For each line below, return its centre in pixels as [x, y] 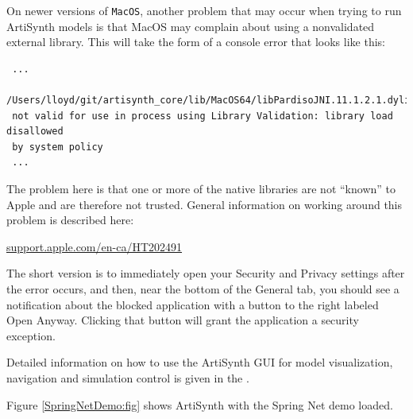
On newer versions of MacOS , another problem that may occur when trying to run [204, 10]
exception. [31, 335]
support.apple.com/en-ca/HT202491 [95, 246]
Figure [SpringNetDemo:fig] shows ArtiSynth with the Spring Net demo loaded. [200, 404]
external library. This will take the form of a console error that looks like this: [196, 42]
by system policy [58, 147]
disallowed [35, 132]
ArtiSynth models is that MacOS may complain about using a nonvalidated [191, 26]
